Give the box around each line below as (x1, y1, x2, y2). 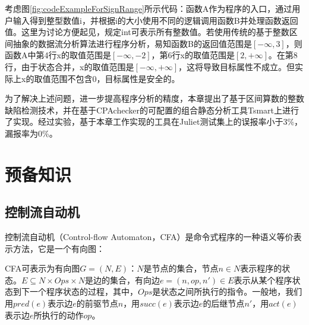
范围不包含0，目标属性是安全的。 (51, 72, 180, 84)
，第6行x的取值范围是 (151, 49, 235, 61)
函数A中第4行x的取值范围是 (5, 49, 111, 61)
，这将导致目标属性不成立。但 (178, 60, 295, 72)
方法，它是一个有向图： (12, 242, 105, 254)
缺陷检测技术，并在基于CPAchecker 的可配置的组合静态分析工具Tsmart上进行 (5, 103, 299, 116)
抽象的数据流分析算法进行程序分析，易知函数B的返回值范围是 (12, 37, 252, 49)
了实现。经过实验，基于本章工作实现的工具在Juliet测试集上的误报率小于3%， (5, 115, 303, 128)
